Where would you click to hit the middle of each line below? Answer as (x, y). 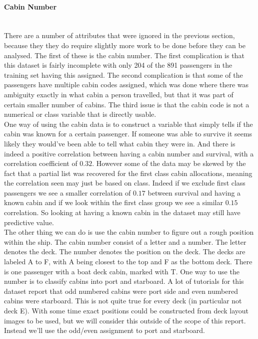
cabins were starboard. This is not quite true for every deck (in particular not (123, 301)
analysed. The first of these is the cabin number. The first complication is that (124, 55)
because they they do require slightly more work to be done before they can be (125, 45)
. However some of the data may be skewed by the (169, 163)
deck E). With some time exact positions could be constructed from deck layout (126, 311)
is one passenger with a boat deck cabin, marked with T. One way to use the (122, 271)
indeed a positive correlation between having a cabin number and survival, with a (129, 153)
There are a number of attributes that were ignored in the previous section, (119, 35)
